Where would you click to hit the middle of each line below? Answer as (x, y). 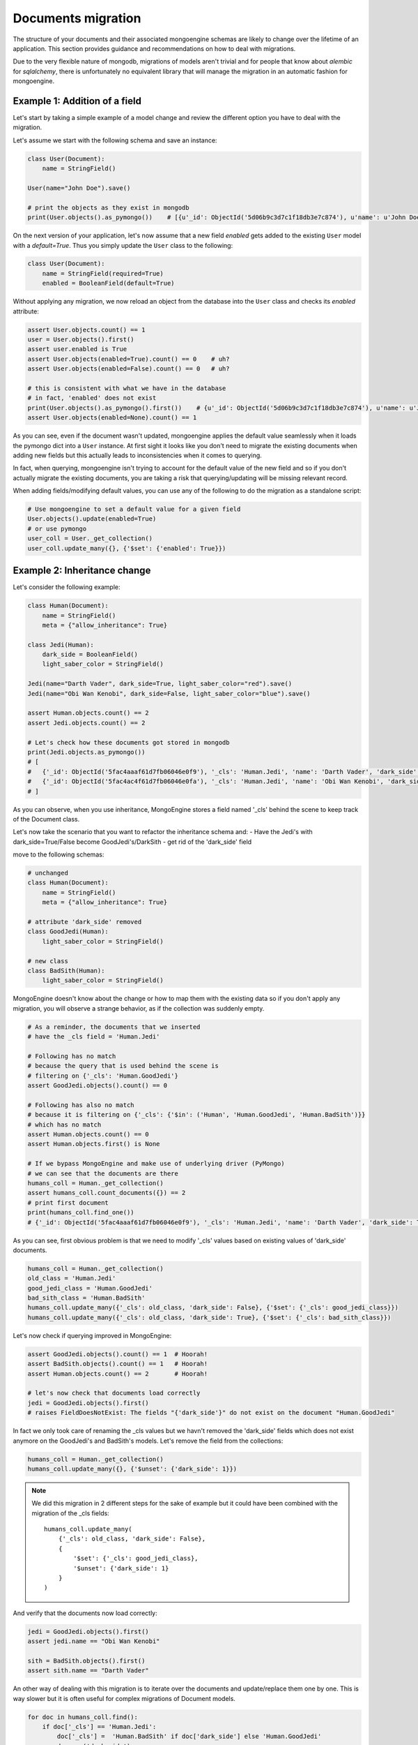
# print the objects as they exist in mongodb (108, 207)
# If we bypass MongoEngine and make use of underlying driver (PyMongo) (156, 1164)
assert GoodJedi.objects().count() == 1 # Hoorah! (118, 1354)
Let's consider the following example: (67, 587)
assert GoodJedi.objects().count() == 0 (97, 1086)
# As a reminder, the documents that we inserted (114, 1027)
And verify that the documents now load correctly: (85, 1613)
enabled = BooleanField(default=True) (108, 283)
